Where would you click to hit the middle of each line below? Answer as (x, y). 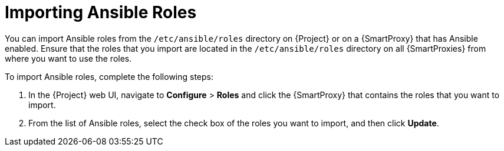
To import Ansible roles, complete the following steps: (109, 76)
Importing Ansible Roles (101, 12)
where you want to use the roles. (68, 58)
